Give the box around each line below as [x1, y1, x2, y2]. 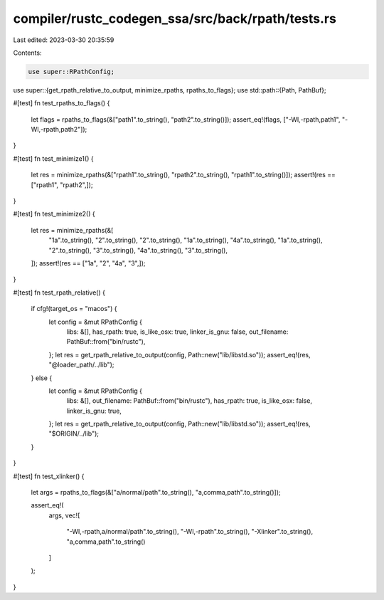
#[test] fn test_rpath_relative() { [13, 288, 106, 297]
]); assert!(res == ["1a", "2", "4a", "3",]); [31, 258, 146, 267]
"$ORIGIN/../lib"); [48, 429, 100, 438]
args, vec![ [48, 511, 80, 520]
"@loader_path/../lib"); [48, 360, 114, 369]
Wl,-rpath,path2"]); [31, 125, 87, 134]
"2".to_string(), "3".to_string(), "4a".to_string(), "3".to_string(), [48, 246, 228, 254]
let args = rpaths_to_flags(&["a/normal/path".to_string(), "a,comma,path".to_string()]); [31, 488, 281, 497]
